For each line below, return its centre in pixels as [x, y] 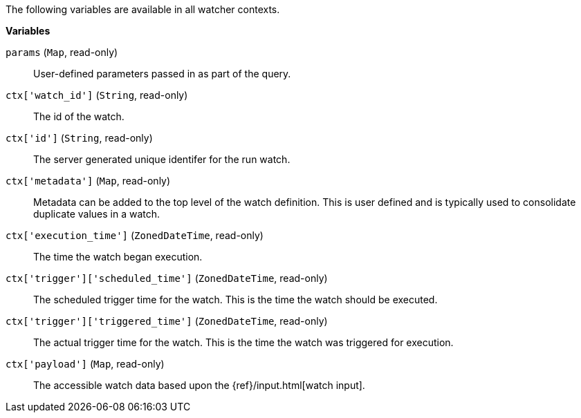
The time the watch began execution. [118, 257]
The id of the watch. [79, 116]
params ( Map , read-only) [62, 52]
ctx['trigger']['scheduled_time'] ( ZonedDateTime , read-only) [167, 278]
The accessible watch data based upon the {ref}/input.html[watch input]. [199, 385]
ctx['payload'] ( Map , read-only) [85, 364]
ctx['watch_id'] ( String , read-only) [97, 95]
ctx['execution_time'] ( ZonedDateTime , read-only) [135, 235]
